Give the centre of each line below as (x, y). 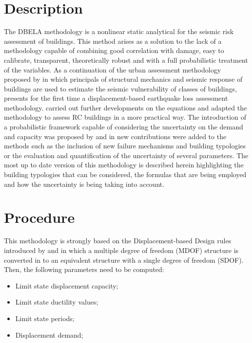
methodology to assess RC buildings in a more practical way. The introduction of (125, 117)
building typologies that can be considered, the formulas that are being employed (125, 174)
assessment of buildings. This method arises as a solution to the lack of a (113, 41)
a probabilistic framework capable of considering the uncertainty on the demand (124, 127)
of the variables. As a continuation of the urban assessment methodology (113, 69)
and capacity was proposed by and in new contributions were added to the (115, 136)
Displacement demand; (49, 334)
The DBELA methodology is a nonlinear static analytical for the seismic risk (119, 31)
